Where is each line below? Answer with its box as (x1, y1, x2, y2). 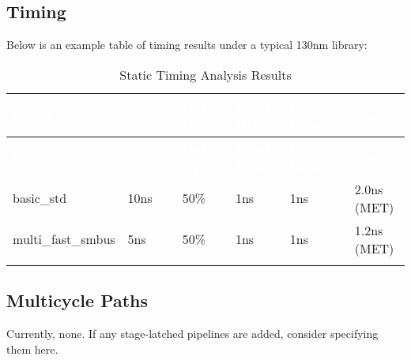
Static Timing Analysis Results (119, 65, 292, 84)
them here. (6, 340, 58, 357)
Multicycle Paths (6, 288, 149, 313)
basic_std (13, 189, 67, 208)
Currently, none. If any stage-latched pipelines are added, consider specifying (6, 325, 379, 341)
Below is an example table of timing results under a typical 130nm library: (6, 36, 368, 53)
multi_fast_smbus (13, 230, 115, 249)
